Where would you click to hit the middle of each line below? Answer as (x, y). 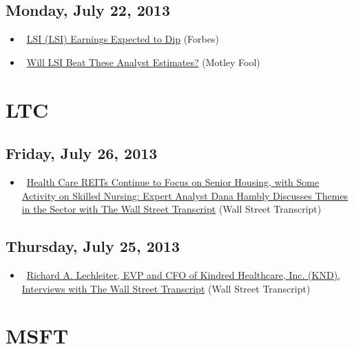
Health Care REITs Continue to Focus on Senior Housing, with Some (173, 181)
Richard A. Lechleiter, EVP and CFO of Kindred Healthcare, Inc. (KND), (183, 274)
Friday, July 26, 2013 (82, 153)
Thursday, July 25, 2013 (93, 246)
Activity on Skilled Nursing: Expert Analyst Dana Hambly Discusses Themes (185, 195)
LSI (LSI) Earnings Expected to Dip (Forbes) (123, 39)
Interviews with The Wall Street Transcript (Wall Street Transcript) (166, 288)
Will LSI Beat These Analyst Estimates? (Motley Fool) (143, 62)
